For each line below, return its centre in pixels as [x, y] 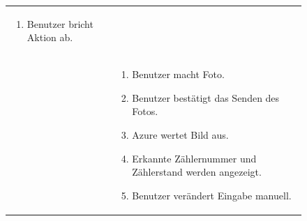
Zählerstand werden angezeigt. [197, 172]
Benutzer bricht [60, 23]
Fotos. [145, 111]
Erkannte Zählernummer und [194, 158]
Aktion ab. [50, 37]
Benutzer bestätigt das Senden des [206, 97]
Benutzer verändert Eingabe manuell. [212, 195]
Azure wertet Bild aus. [180, 134]
